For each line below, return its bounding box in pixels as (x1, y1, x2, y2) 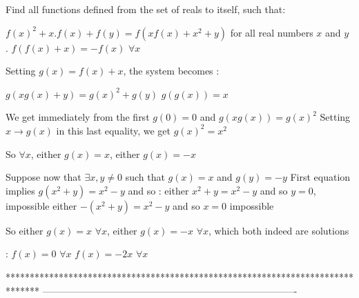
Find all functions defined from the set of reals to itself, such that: (6, 2, 286, 16)
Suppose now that (6, 170, 81, 184)
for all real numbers (230, 25, 313, 39)
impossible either (6, 198, 77, 212)
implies (6, 183, 35, 197)
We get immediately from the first (6, 110, 150, 124)
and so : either (128, 183, 189, 197)
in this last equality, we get (56, 123, 171, 137)
